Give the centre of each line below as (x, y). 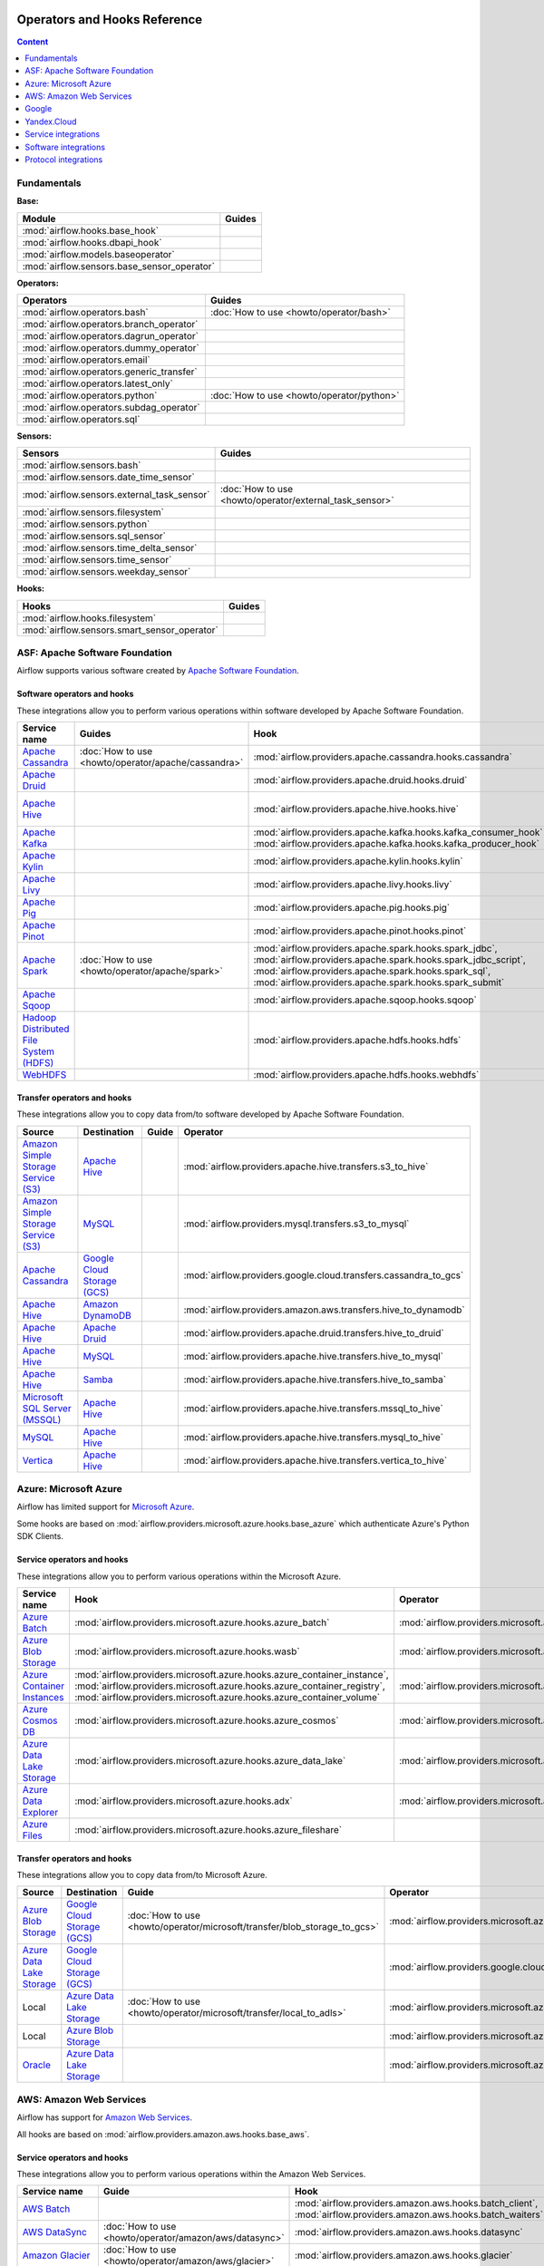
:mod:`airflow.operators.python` (90, 395)
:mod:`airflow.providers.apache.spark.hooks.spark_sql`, (372, 972)
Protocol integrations (64, 160)
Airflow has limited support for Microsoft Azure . (106, 1507)
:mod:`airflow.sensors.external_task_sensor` (116, 495)
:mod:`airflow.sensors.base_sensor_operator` (118, 266)
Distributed (46, 1029)
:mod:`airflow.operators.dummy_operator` (111, 347)
